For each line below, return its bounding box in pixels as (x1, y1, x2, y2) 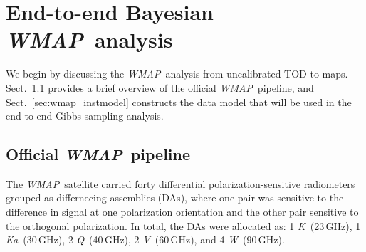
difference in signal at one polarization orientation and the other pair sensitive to (6, 204, 359, 219)
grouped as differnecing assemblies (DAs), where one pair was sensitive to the (6, 190, 344, 205)
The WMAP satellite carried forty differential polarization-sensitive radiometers (6, 176, 355, 191)
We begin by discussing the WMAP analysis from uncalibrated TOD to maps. (6, 66, 348, 81)
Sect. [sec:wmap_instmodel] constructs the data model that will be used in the (6, 94, 352, 109)
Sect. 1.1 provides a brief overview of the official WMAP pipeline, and (6, 80, 314, 95)
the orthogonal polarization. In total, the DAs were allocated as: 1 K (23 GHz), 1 (6, 218, 361, 233)
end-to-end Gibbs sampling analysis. (6, 108, 164, 123)
